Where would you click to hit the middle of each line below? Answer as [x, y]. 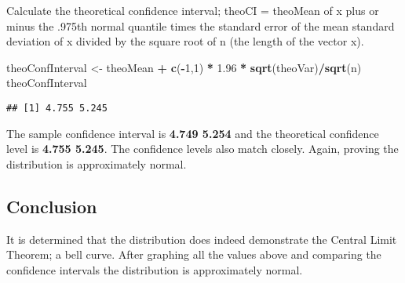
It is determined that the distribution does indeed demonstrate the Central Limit [202, 239]
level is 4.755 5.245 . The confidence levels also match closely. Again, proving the [202, 149]
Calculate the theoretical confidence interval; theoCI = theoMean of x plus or [193, 10]
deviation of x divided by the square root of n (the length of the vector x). [185, 41]
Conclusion [52, 206]
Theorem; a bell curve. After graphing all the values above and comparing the [194, 254]
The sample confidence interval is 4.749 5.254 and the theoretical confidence [193, 133]
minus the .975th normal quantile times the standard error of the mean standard [201, 25]
